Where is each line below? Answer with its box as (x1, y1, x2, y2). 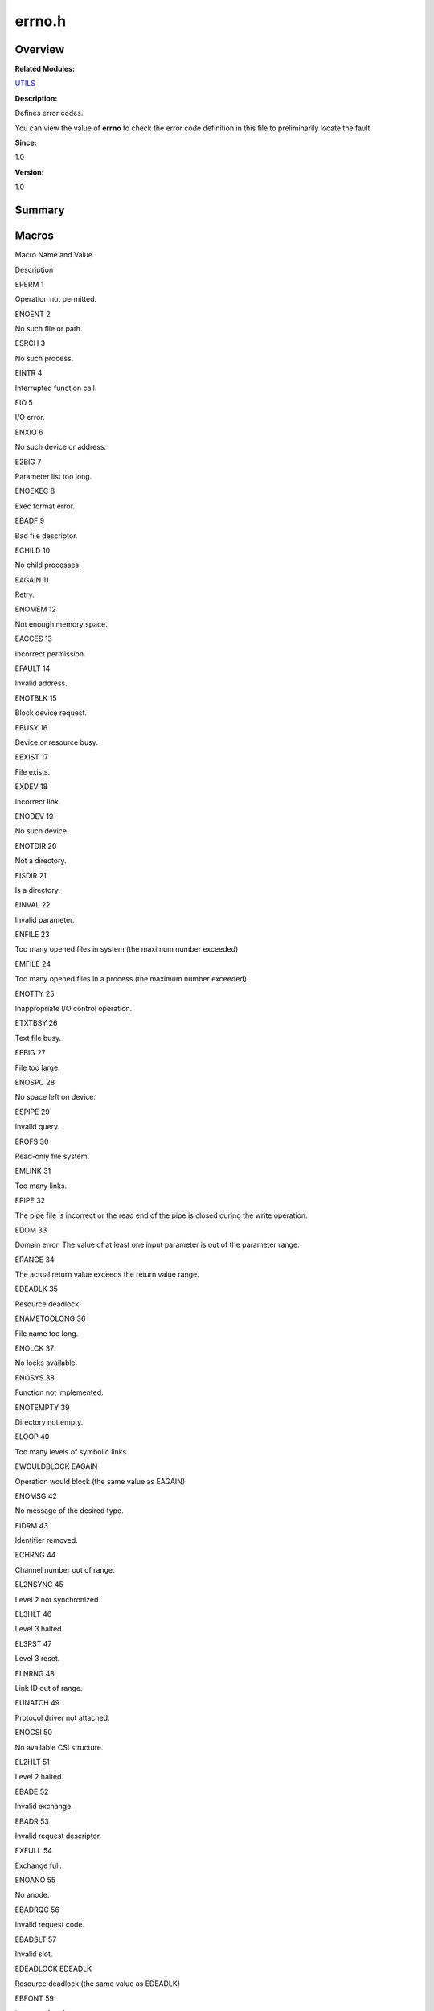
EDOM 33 (14, 1225, 47, 1235)
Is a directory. (14, 885, 60, 894)
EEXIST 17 (14, 752, 48, 762)
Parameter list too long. (14, 471, 92, 481)
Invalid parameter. (14, 915, 75, 924)
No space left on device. (14, 1092, 96, 1102)
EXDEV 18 (14, 782, 48, 792)
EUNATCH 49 (14, 1698, 60, 1708)
